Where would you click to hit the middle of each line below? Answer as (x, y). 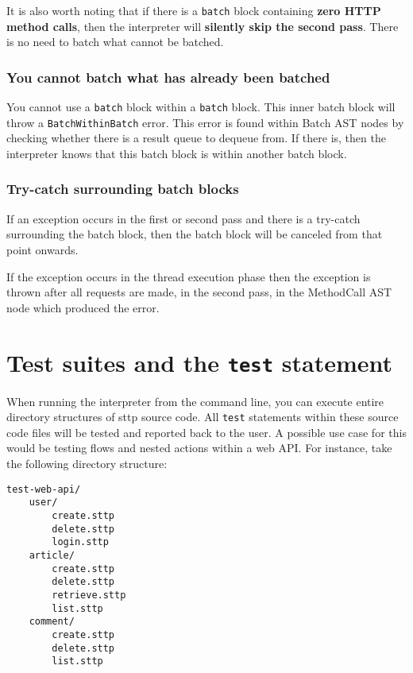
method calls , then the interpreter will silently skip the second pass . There (203, 26)
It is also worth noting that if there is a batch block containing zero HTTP (194, 10)
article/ (52, 555)
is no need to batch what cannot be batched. (115, 42)
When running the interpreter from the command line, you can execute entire (195, 401)
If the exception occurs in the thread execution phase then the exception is (189, 276)
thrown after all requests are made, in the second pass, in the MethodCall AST (199, 292)
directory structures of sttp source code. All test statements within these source (203, 417)
